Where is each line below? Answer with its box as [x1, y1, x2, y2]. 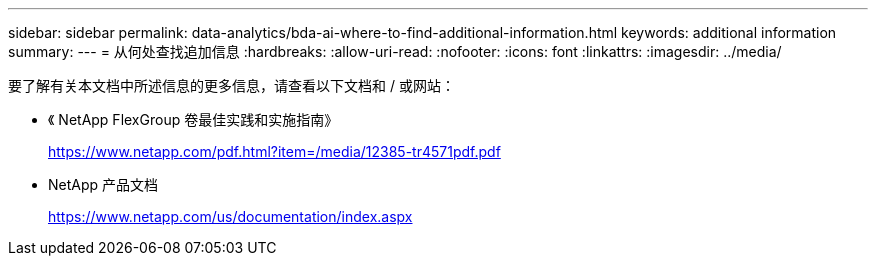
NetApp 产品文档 [48, 176, 159, 193]
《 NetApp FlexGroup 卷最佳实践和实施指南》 [48, 111, 339, 128]
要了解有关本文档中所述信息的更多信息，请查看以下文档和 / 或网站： [8, 77, 455, 94]
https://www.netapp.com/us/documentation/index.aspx [48, 208, 413, 225]
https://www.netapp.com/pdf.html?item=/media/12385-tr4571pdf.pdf [48, 143, 501, 160]
